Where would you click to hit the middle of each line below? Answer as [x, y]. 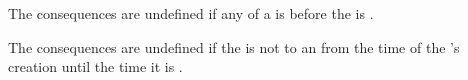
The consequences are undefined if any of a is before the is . [191, 13]
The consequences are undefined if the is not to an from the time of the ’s [234, 46]
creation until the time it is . [95, 66]
